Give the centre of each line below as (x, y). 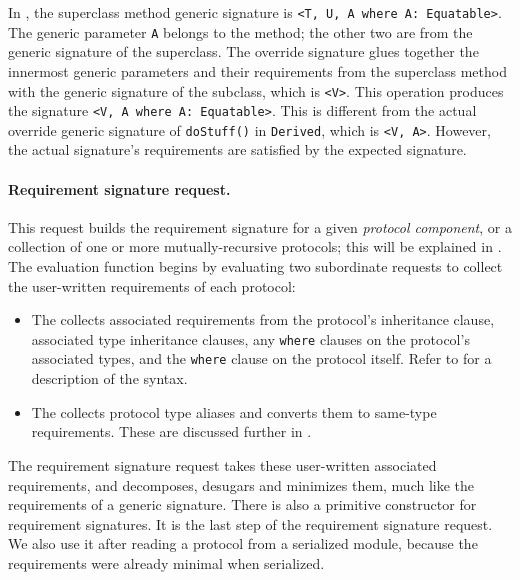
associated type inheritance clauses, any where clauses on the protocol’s (250, 338)
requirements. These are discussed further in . (171, 431)
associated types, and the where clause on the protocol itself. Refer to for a (261, 358)
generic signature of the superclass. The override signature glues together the (243, 51)
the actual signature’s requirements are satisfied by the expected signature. (237, 149)
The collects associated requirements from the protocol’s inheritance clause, (263, 319)
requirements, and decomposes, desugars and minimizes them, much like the (241, 484)
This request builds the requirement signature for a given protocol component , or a (260, 226)
